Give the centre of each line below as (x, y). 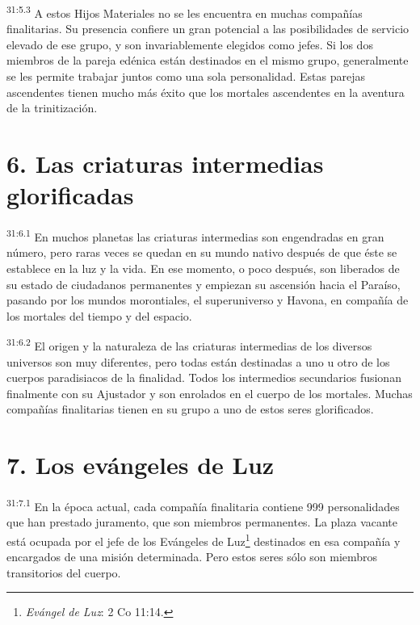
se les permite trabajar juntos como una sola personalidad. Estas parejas (186, 76)
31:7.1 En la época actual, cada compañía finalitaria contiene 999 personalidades (203, 505)
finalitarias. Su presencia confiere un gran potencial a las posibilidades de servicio (208, 29)
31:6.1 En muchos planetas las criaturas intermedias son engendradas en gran (195, 235)
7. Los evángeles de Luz (141, 465)
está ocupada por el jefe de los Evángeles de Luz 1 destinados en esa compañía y (204, 539)
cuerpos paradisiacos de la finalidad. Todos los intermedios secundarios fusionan (204, 378)
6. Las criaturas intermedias (165, 163)
